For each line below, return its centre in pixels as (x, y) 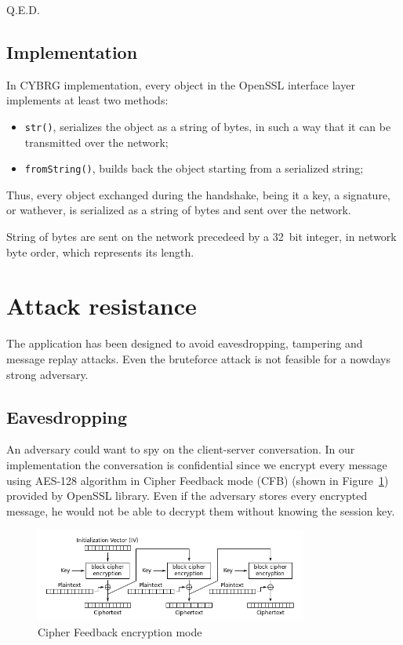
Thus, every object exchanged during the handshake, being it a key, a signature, (198, 194)
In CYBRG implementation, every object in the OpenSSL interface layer (181, 84)
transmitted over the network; (96, 142)
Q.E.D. (23, 9)
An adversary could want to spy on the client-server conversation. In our (181, 449)
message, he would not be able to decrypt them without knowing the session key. (201, 510)
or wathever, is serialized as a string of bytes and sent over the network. (179, 210)
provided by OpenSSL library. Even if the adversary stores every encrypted (187, 496)
